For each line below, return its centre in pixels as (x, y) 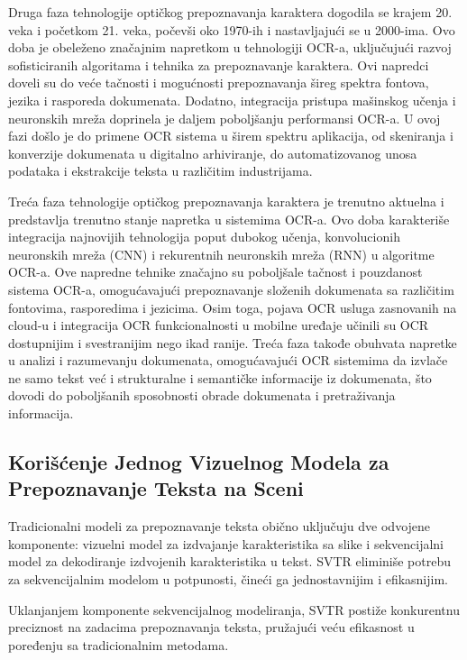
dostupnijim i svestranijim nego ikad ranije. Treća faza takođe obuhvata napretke (233, 342)
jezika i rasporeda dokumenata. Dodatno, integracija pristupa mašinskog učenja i (232, 100)
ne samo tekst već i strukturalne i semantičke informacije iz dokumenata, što (220, 377)
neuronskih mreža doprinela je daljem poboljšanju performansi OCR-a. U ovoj (224, 118)
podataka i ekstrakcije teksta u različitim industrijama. (160, 171)
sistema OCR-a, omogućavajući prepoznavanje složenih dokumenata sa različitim (231, 289)
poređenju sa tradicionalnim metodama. (119, 644)
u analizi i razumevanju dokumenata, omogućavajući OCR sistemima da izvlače (228, 360)
